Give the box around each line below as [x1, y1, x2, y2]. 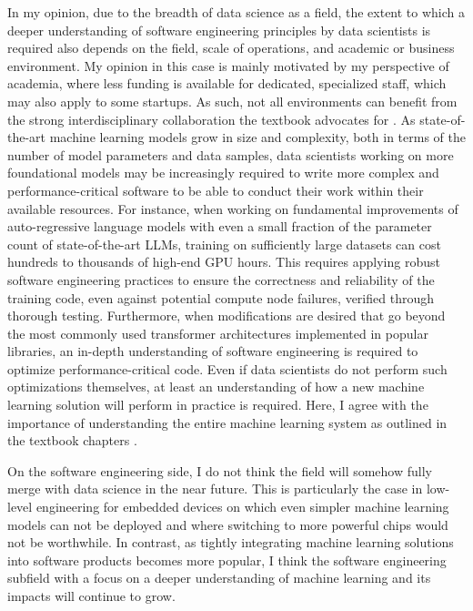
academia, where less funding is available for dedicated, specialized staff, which [7, 74, 447, 93]
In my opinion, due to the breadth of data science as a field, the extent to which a [7, 3, 466, 21]
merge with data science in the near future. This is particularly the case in [7, 479, 423, 498]
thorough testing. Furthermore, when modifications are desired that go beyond [7, 306, 446, 325]
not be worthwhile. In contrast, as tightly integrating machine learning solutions [7, 533, 454, 552]
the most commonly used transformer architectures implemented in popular [7, 323, 428, 342]
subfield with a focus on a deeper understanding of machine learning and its [7, 568, 431, 587]
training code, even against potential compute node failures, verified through [7, 288, 434, 307]
